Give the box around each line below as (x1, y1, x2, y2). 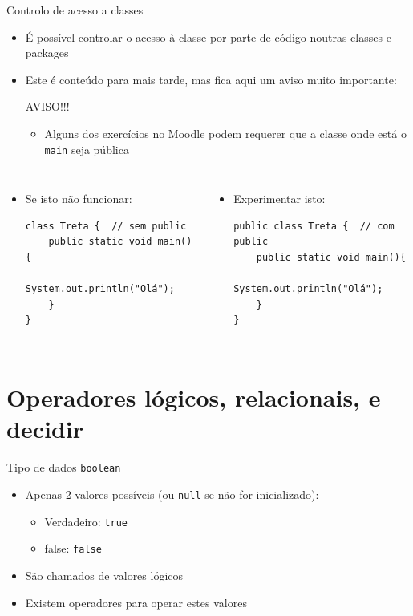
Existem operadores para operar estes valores (25, 594, 247, 610)
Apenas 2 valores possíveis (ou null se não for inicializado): (25, 485, 319, 502)
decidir (6, 412, 83, 445)
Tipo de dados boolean (6, 459, 121, 476)
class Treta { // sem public (25, 220, 187, 232)
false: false (44, 540, 102, 557)
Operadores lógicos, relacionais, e (6, 381, 381, 414)
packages (25, 44, 69, 61)
